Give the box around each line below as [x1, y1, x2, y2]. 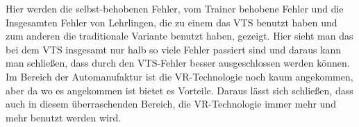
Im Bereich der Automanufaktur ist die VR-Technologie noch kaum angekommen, [6, 69, 353, 83]
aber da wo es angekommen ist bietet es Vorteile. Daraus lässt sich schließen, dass [6, 83, 353, 97]
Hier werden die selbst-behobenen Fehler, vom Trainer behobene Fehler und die [6, 1, 344, 15]
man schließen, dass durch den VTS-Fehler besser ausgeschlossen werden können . [6, 56, 350, 70]
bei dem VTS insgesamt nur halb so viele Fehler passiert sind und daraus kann [6, 42, 342, 56]
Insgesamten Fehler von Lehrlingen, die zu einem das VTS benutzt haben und [6, 15, 337, 29]
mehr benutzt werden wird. [6, 110, 122, 124]
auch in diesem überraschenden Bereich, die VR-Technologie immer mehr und [6, 96, 336, 111]
